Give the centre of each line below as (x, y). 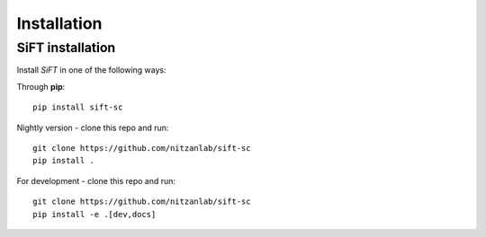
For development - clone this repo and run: (96, 180)
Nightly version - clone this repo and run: (93, 127)
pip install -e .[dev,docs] (94, 214)
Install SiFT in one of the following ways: (91, 70)
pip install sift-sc (78, 107)
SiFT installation (66, 48)
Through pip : (41, 86)
